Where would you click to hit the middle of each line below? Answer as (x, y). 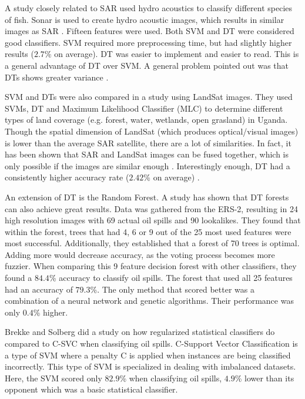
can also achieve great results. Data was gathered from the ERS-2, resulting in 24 (151, 208)
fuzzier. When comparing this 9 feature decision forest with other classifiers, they (151, 266)
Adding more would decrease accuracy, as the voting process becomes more (140, 254)
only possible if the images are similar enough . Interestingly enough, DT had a (148, 165)
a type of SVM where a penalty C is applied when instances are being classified (148, 355)
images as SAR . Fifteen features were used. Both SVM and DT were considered (150, 31)
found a (19, 278)
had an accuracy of (39, 289)
